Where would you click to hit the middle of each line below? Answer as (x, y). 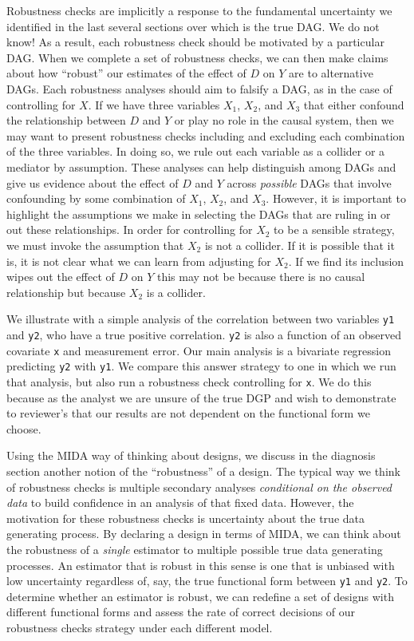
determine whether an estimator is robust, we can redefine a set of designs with (200, 596)
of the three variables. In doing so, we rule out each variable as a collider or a (196, 151)
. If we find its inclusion (346, 261)
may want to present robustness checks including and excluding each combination (206, 135)
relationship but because (66, 292)
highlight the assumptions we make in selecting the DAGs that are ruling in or (199, 214)
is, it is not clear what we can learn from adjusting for (139, 261)
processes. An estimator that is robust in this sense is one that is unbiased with (201, 565)
